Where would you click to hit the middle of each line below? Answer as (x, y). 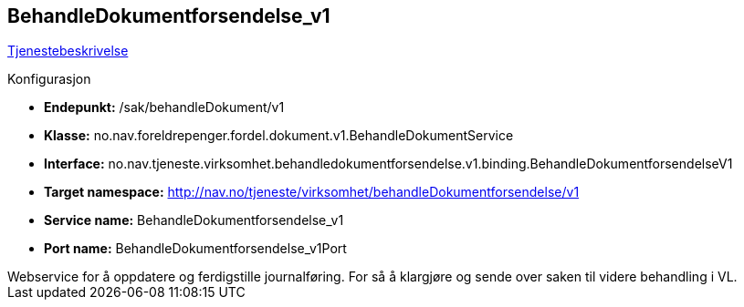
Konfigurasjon (49, 79)
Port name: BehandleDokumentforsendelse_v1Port (195, 249)
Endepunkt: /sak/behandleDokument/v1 (164, 107)
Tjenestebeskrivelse (68, 51)
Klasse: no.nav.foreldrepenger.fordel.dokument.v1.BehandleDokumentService (279, 136)
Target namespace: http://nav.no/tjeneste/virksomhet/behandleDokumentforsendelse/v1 (312, 192)
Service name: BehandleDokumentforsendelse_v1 (194, 220)
